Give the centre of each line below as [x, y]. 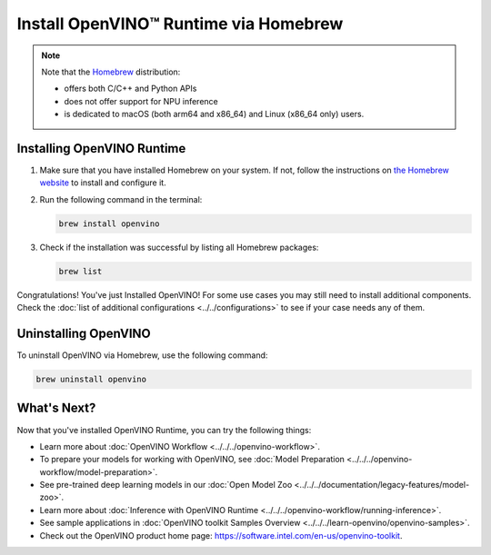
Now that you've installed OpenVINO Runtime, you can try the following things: [164, 430]
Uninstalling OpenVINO [84, 333]
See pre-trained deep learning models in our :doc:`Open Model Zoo [166, 485]
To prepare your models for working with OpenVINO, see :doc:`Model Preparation [192, 460]
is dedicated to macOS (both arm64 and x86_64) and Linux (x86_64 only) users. [214, 114]
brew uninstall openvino [91, 380]
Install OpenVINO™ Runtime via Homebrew [180, 24]
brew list [80, 271]
